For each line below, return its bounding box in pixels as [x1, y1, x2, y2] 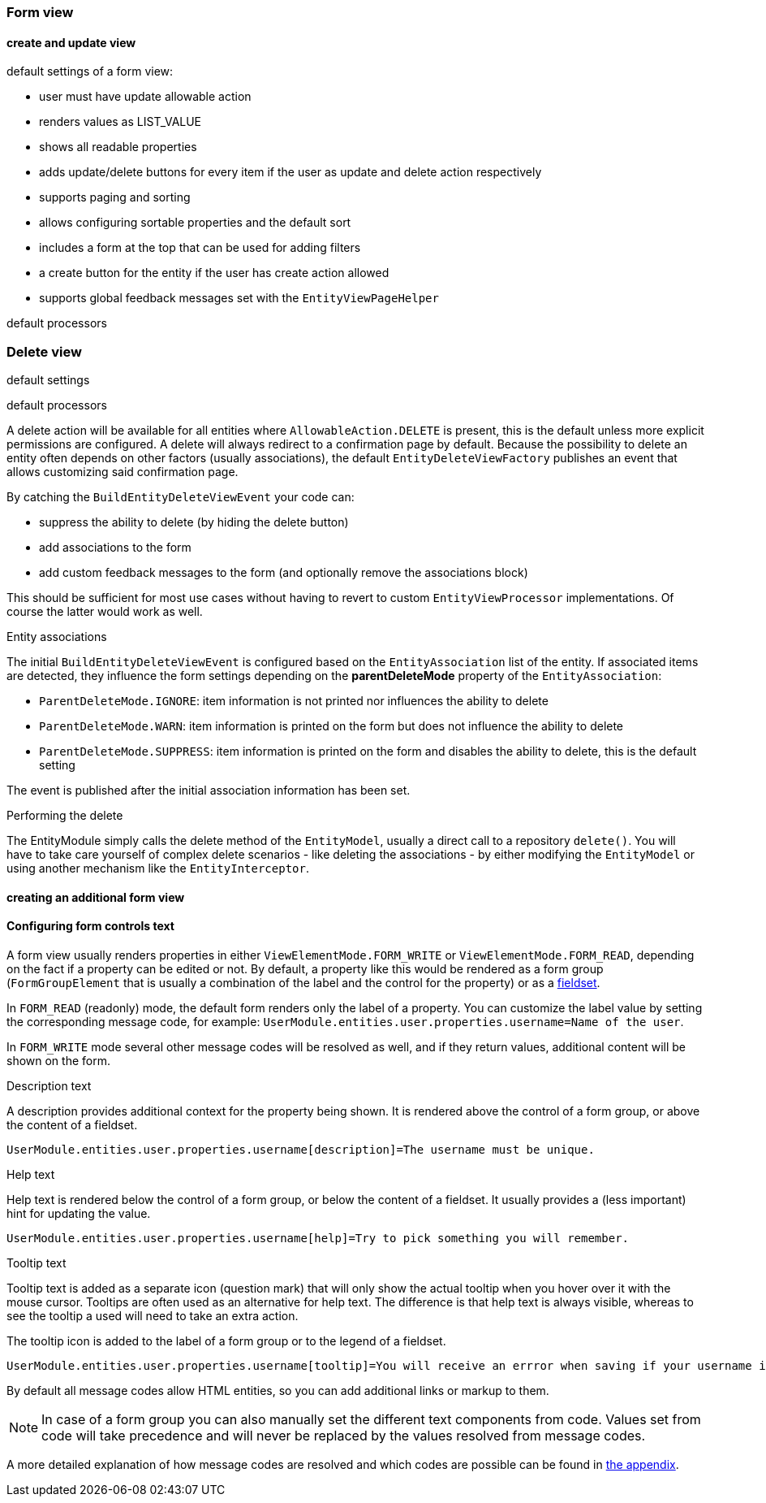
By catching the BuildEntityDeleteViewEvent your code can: [6, 489, 355, 504]
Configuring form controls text [6, 919, 174, 933]
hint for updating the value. [6, 1206, 151, 1220]
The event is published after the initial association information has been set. [6, 782, 411, 797]
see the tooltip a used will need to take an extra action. [6, 1308, 299, 1323]
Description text [6, 1078, 92, 1093]
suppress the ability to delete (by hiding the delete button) [39, 514, 349, 529]
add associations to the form [39, 539, 191, 554]
